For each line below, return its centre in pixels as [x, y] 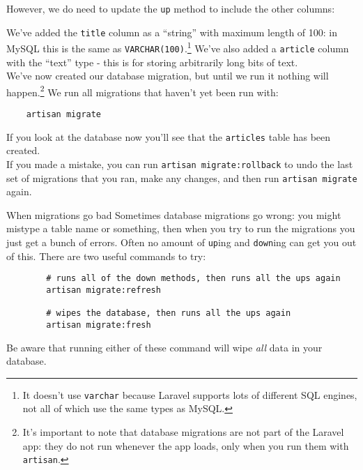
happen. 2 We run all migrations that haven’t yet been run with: [142, 91]
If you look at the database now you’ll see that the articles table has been [169, 136]
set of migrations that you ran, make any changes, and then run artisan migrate [182, 177]
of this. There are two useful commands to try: [106, 256]
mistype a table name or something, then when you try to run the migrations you [181, 228]
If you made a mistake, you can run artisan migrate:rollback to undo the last [180, 164]
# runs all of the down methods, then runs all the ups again [193, 279]
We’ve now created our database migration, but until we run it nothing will [168, 76]
